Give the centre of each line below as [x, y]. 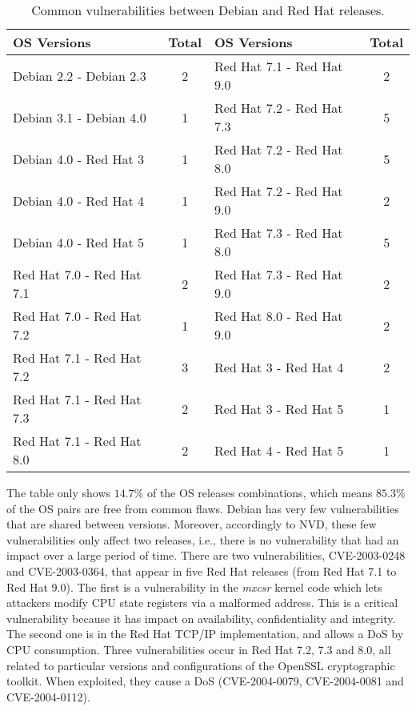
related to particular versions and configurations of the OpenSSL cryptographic [201, 665]
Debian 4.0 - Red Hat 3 [78, 159]
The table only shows [59, 492]
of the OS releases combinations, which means [260, 492]
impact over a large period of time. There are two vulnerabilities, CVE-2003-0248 [206, 555]
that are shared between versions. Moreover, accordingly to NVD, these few [192, 524]
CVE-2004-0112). [48, 696]
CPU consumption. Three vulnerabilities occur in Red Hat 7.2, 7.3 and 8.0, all [199, 649]
